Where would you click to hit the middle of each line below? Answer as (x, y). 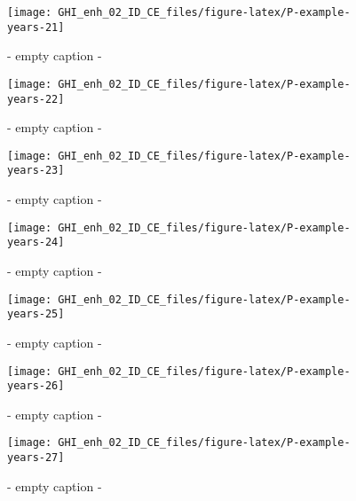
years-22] (36, 99)
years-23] (36, 171)
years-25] (36, 314)
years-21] (36, 27)
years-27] (36, 458)
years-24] (36, 243)
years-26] (36, 386)
